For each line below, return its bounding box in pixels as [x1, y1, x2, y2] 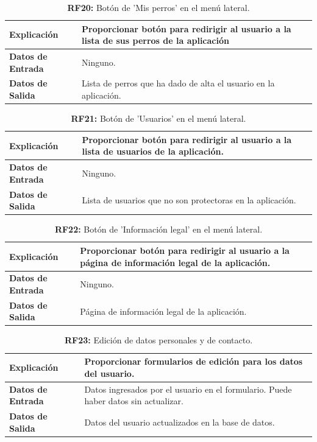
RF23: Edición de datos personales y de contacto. [64, 334, 253, 346]
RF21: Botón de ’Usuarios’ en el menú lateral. [71, 112, 246, 125]
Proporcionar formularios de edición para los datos [84, 355, 303, 368]
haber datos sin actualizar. [84, 395, 183, 407]
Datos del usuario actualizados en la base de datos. [84, 415, 275, 428]
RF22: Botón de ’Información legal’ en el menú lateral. [54, 223, 263, 236]
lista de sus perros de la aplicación [82, 34, 229, 47]
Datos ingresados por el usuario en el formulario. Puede [84, 382, 292, 395]
